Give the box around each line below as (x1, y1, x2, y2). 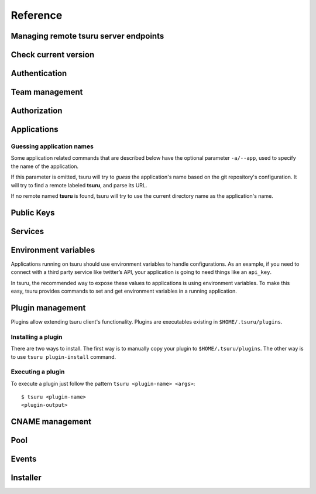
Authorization (11, 106, 63, 116)
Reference (11, 9, 63, 22)
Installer (11, 473, 42, 483)
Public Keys (11, 208, 55, 218)
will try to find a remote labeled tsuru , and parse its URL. (11, 181, 147, 188)
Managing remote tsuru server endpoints (11, 31, 164, 41)
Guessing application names (11, 142, 94, 150)
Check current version (11, 50, 95, 60)
